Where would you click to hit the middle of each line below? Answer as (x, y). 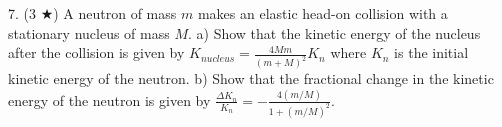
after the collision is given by (96, 52)
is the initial (431, 52)
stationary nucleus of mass (89, 32)
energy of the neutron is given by (109, 99)
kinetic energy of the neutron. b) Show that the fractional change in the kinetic (251, 78)
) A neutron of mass (115, 13)
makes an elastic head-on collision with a (322, 13)
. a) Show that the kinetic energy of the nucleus (334, 32)
